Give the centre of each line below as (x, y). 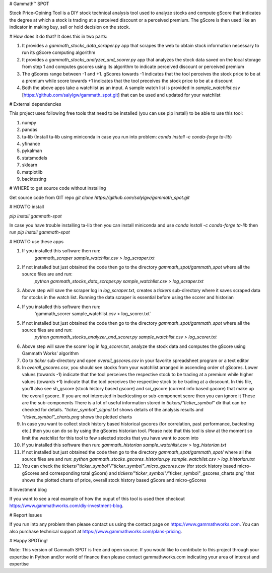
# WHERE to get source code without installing (58, 188)
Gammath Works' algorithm (50, 353)
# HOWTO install (27, 207)
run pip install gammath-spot (40, 232)
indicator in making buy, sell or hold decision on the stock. (70, 27)
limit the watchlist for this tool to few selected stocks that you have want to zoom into (110, 438)
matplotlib (32, 172)
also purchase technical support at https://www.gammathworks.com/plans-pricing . (96, 531)
